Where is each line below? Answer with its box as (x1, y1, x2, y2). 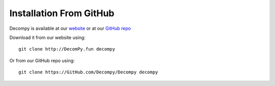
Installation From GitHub (9, 8, 115, 19)
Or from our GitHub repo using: (9, 57, 75, 63)
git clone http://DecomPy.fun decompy (18, 46, 116, 52)
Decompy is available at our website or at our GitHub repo (9, 25, 131, 31)
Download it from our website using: (9, 34, 86, 40)
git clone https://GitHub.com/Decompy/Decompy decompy (18, 69, 158, 75)
